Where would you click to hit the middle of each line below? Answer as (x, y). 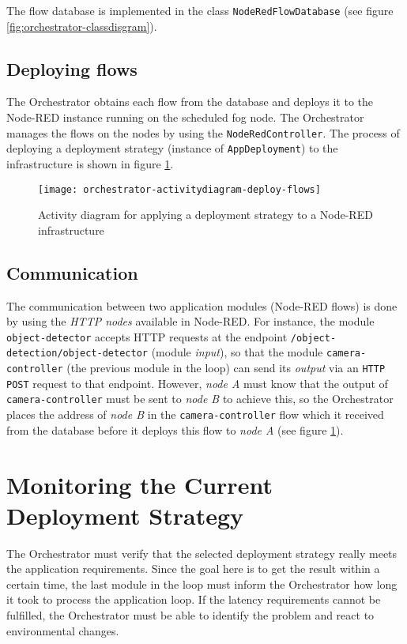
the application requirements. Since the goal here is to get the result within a (193, 569)
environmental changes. (63, 630)
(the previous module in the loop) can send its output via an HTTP (226, 368)
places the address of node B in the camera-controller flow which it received (195, 414)
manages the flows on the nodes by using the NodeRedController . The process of (203, 132)
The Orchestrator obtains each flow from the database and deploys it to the (190, 102)
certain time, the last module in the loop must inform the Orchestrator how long (202, 584)
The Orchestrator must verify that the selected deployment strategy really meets (202, 553)
